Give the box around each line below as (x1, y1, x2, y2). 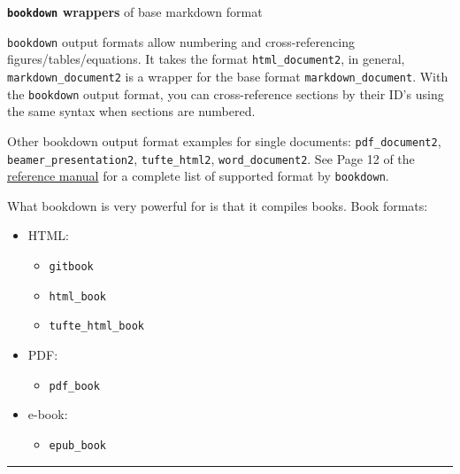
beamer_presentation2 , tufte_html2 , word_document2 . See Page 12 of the (7, 149, 415, 167)
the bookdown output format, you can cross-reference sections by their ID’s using (7, 84, 444, 103)
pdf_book (49, 379, 100, 392)
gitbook (49, 260, 94, 274)
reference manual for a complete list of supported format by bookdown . (7, 167, 389, 185)
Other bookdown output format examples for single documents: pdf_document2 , (7, 131, 441, 150)
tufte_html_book (49, 320, 144, 333)
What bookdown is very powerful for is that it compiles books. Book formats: (7, 196, 428, 214)
